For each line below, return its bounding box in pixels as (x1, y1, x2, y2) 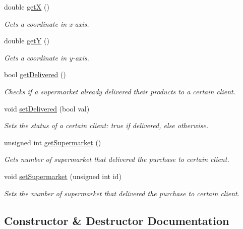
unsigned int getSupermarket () (4, 137, 101, 147)
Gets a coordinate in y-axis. (4, 52, 89, 63)
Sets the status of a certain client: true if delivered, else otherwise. (4, 120, 209, 131)
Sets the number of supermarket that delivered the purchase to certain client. (4, 188, 239, 198)
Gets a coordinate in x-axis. (4, 18, 89, 29)
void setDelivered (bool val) (4, 103, 90, 113)
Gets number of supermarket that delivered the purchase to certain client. (4, 154, 229, 164)
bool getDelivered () (4, 69, 66, 80)
